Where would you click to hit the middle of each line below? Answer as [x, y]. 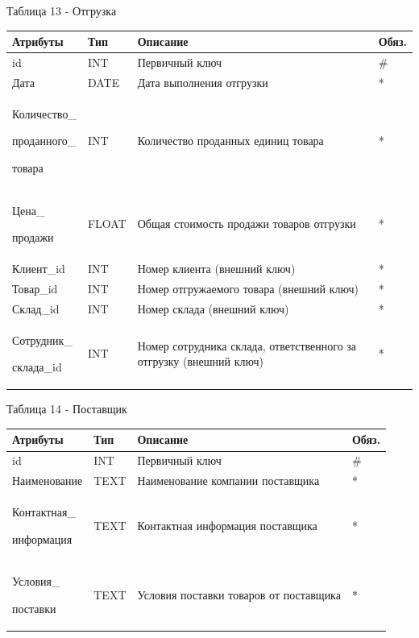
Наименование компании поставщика [228, 481]
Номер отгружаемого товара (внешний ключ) [248, 288]
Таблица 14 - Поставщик [67, 409]
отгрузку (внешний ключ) [200, 361]
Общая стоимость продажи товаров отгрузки [247, 224]
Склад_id [36, 308]
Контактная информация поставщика [227, 525]
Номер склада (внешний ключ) [213, 308]
